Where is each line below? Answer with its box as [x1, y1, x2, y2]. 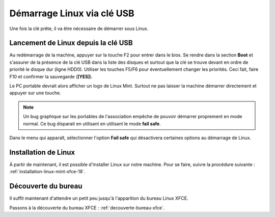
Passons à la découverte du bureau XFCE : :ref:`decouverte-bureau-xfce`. [9, 204, 165, 211]
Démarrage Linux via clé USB [9, 8, 134, 19]
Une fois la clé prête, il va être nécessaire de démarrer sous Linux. [9, 25, 149, 32]
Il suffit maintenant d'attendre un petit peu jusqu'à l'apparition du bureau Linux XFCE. [9, 195, 188, 201]
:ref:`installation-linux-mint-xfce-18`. [9, 169, 86, 175]
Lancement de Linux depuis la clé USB [9, 39, 133, 47]
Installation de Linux [9, 148, 75, 156]
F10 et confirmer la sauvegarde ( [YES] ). [9, 73, 93, 79]
